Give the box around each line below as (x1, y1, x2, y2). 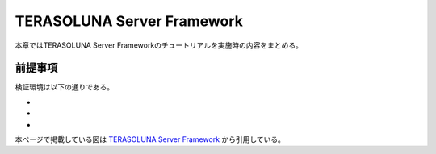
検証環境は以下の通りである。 (15, 82, 115, 92)
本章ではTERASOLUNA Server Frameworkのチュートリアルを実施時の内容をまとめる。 (15, 40, 303, 50)
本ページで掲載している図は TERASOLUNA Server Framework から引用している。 (15, 135, 286, 144)
